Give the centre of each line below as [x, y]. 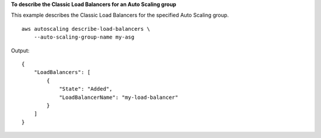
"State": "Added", [86, 89]
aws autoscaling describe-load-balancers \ [86, 29]
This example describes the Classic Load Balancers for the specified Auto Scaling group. [120, 15]
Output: [20, 50]
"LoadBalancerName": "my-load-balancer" [119, 97]
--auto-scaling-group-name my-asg [84, 37]
